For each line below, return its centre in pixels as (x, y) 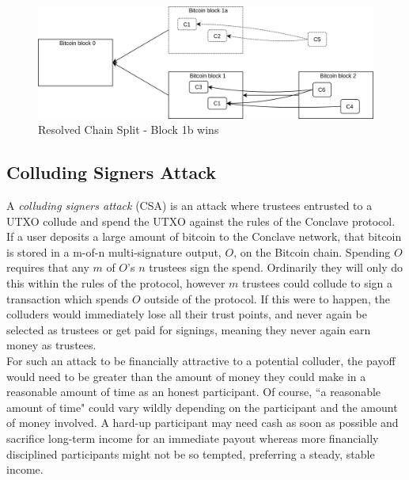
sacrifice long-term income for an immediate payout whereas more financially (193, 438)
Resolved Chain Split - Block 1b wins (129, 130)
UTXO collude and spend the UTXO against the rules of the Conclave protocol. (201, 221)
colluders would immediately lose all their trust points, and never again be (187, 314)
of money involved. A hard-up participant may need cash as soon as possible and (203, 423)
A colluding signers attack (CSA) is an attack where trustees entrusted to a (189, 205)
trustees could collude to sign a (318, 282)
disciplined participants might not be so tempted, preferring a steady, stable (191, 453)
